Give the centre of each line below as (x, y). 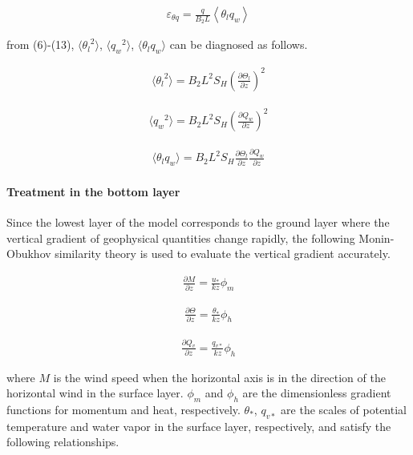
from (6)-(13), (40, 44)
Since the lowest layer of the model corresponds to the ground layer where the (198, 222)
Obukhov (29, 254)
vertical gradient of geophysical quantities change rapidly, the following (181, 238)
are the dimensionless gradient (317, 393)
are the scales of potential (344, 409)
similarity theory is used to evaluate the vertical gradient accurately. (223, 254)
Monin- (377, 238)
